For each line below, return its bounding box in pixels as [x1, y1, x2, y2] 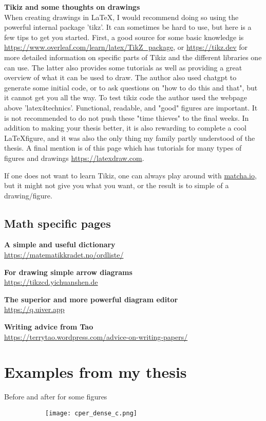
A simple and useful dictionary [4, 239, 116, 250]
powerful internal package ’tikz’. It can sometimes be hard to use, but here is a [4, 22, 252, 32]
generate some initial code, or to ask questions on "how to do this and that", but [4, 82, 258, 93]
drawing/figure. [4, 190, 52, 200]
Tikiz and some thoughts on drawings [4, 2, 140, 12]
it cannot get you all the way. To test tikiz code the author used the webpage [4, 92, 248, 103]
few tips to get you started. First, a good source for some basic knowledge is [4, 31, 244, 42]
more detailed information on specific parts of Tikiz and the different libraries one [4, 51, 262, 62]
